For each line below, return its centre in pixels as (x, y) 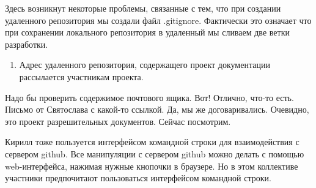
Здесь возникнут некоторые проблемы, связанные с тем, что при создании (143, 8)
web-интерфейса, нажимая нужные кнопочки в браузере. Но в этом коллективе (152, 166)
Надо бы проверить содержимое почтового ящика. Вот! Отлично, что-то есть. (149, 97)
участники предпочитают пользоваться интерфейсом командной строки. (138, 178)
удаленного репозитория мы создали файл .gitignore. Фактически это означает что (158, 20)
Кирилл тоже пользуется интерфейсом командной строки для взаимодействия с (152, 142)
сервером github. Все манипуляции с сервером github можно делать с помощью (155, 153)
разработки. (27, 44)
